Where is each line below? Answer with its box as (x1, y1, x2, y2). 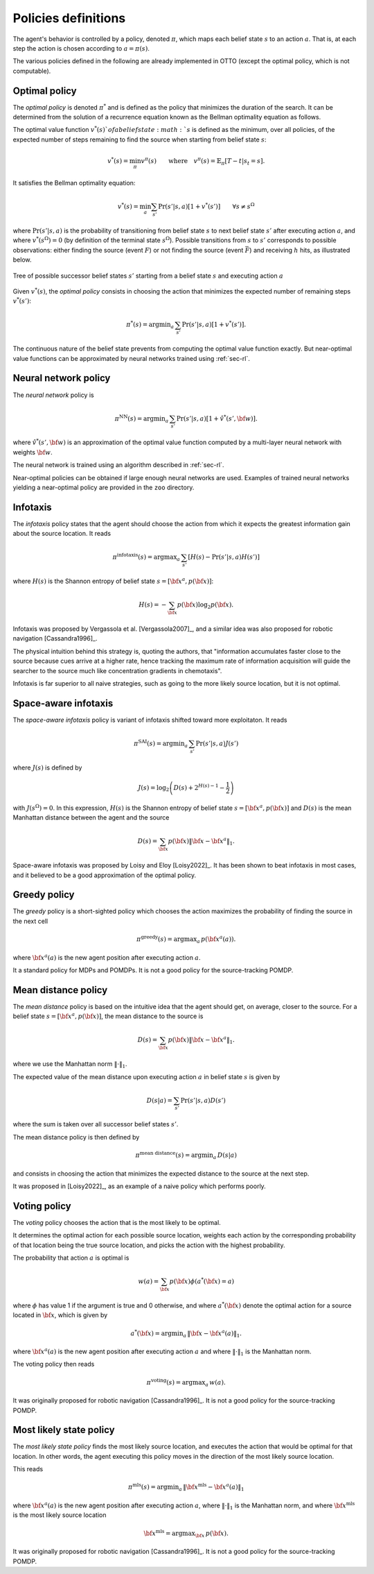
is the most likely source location (12, 1511, 107, 1519)
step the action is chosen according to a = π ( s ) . (12, 44, 150, 52)
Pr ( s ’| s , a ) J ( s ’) (195, 740, 239, 747)
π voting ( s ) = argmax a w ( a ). (146, 1377, 226, 1388)
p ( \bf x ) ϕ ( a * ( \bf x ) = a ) (169, 1276, 235, 1285)
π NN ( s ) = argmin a (114, 413, 169, 424)
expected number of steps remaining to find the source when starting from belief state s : (12, 135, 267, 144)
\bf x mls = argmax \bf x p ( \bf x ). (143, 1528, 229, 1539)
